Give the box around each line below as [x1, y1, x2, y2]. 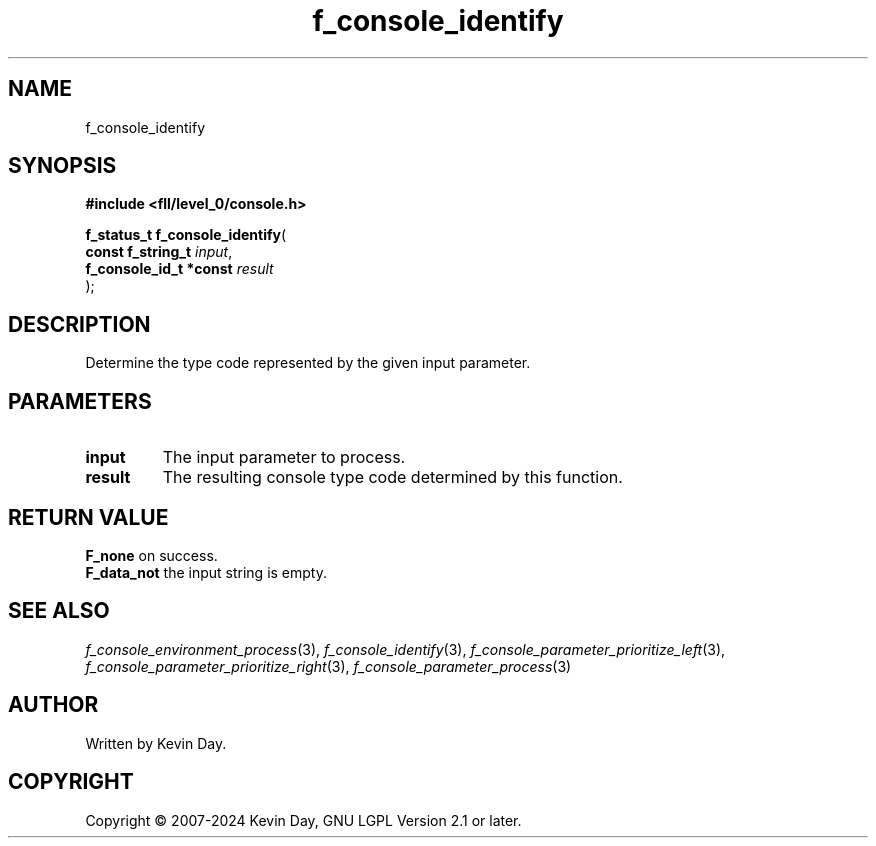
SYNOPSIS [8, 153, 117, 179]
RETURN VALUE [8, 504, 169, 530]
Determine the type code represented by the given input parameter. [85, 354, 531, 372]
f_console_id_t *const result [85, 260, 274, 278]
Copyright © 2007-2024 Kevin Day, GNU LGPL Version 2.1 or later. [85, 811, 522, 829]
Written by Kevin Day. [85, 734, 227, 752]
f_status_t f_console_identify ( [85, 226, 287, 244]
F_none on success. [85, 546, 218, 564]
